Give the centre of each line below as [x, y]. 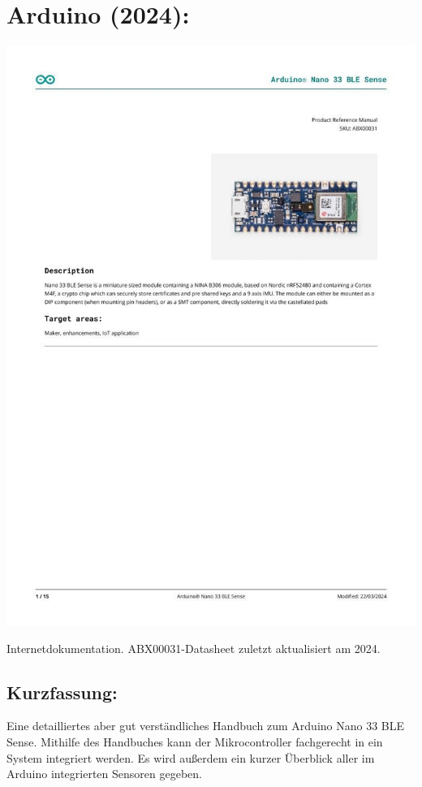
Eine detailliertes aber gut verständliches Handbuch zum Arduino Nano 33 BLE [206, 726]
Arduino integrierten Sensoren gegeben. [104, 774]
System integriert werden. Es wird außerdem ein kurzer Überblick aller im [191, 757]
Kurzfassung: [62, 692]
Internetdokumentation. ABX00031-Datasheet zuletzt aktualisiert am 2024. [194, 648]
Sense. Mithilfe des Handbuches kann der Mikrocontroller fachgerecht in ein [195, 741]
